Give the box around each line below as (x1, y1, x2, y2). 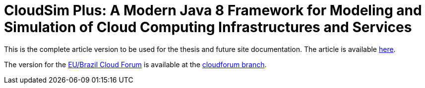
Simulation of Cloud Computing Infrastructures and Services (4, 19, 412, 36)
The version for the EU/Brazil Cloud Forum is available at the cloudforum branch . (4, 60, 267, 69)
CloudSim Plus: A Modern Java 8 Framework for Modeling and (4, 2, 422, 19)
